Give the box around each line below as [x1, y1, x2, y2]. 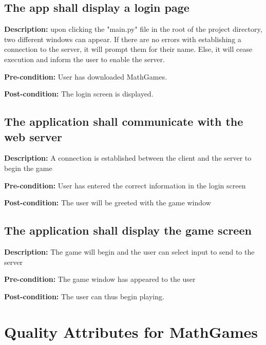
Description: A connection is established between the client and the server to [4, 152, 252, 163]
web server [4, 128, 62, 144]
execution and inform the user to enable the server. [4, 53, 165, 64]
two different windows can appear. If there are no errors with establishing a [4, 33, 241, 44]
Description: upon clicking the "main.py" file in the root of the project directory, [4, 24, 262, 34]
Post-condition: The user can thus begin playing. [4, 291, 164, 301]
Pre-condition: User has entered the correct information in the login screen [4, 180, 246, 190]
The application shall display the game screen [4, 222, 252, 238]
